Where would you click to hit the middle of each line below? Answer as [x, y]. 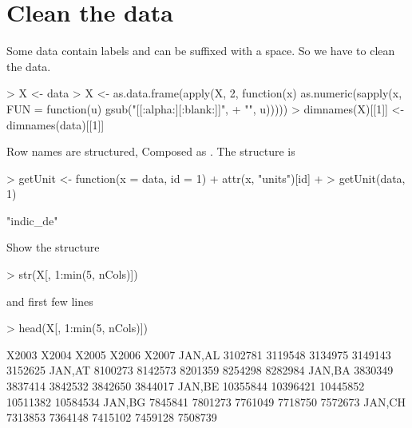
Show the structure [53, 247]
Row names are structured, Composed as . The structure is [151, 151]
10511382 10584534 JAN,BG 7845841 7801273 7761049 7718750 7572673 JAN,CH [206, 401]
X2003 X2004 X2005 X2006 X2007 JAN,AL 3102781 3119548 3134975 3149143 [199, 354]
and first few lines [50, 301]
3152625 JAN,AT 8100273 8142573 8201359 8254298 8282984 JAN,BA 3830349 [200, 370]
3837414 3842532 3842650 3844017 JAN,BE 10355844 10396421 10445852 [186, 386]
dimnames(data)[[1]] [55, 124]
